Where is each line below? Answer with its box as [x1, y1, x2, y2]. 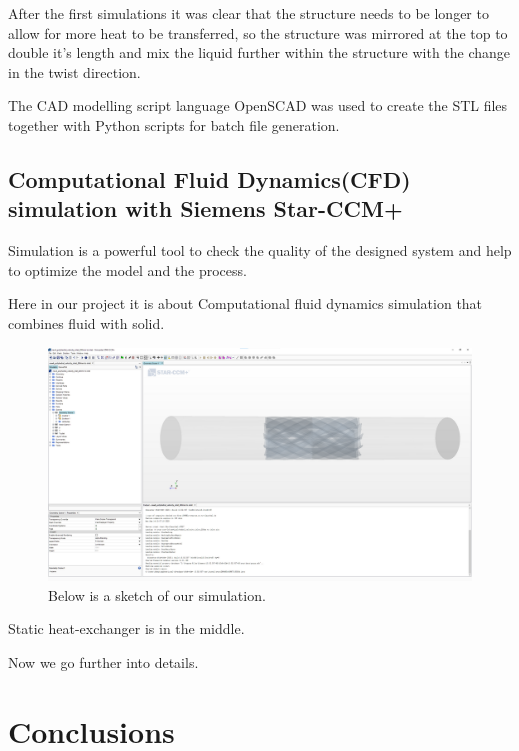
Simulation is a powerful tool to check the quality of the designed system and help [8, 240, 512, 261]
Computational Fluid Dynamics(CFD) [8, 163, 411, 194]
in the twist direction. [8, 61, 141, 82]
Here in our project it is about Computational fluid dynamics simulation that [8, 293, 483, 314]
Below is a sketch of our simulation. [48, 584, 266, 605]
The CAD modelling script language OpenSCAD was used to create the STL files [8, 95, 508, 116]
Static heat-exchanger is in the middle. [8, 618, 245, 639]
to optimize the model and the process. [8, 259, 247, 280]
